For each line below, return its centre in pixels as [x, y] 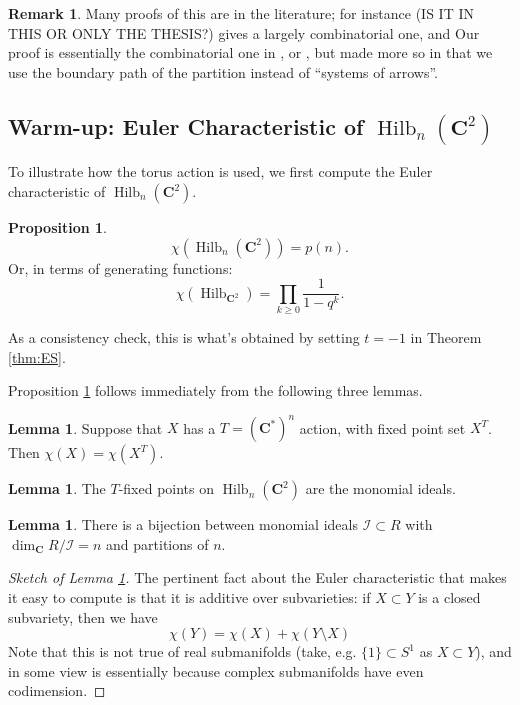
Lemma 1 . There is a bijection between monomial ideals [183, 524]
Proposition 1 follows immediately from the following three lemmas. [215, 390]
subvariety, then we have [83, 616]
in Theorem [446, 337]
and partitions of [157, 543]
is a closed [449, 597]
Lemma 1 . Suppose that [85, 427]
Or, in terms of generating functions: [120, 267]
